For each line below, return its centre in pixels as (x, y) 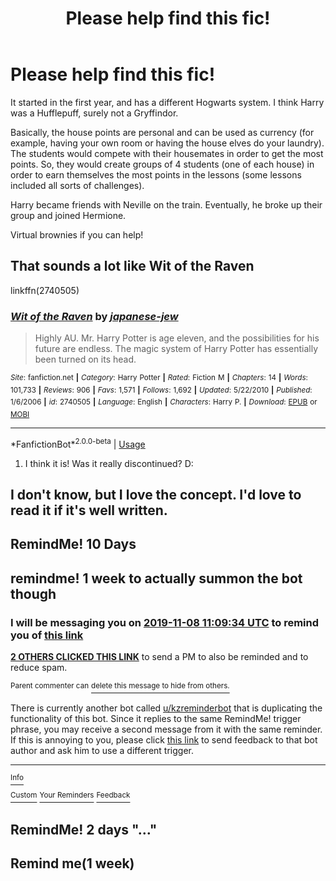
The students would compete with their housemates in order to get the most (167, 153)
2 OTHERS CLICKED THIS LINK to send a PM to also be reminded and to (159, 657)
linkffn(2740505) (45, 290)
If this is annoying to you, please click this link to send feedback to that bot (164, 739)
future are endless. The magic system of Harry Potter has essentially (176, 349)
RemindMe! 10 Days (73, 544)
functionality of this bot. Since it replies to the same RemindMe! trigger (156, 718)
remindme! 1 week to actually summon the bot (156, 578)
